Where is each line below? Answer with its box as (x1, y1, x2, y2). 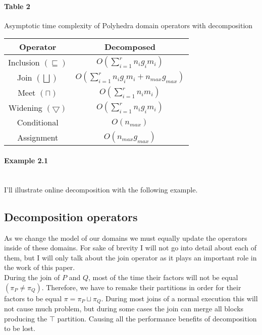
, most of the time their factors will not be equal (88, 272, 238, 282)
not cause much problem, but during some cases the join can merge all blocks (4, 303, 244, 313)
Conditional (17, 116, 59, 128)
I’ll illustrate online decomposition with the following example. (4, 184, 198, 194)
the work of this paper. (4, 262, 75, 273)
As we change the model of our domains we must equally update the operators (4, 232, 247, 243)
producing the (4, 313, 47, 323)
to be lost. (4, 323, 35, 333)
